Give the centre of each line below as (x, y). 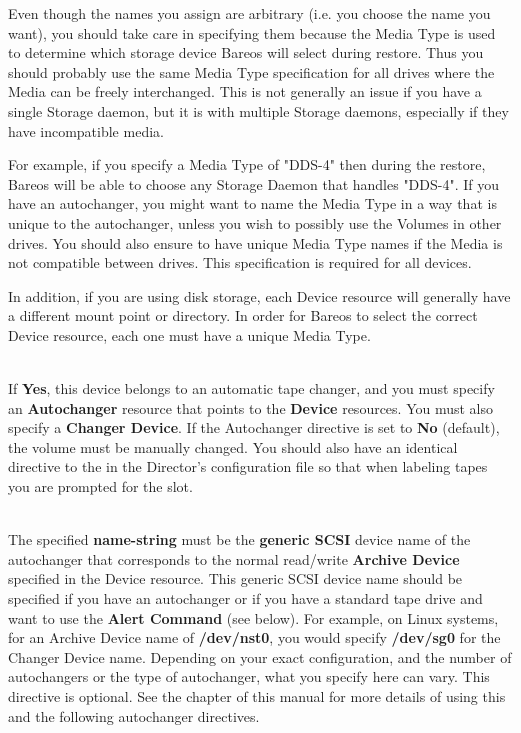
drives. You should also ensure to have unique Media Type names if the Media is (255, 242)
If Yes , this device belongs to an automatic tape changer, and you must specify (251, 388)
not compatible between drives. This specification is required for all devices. (240, 262)
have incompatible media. (86, 130)
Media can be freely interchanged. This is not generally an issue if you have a (245, 91)
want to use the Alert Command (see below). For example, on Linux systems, (253, 617)
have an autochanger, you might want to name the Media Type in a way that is (252, 203)
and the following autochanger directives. (134, 715)
